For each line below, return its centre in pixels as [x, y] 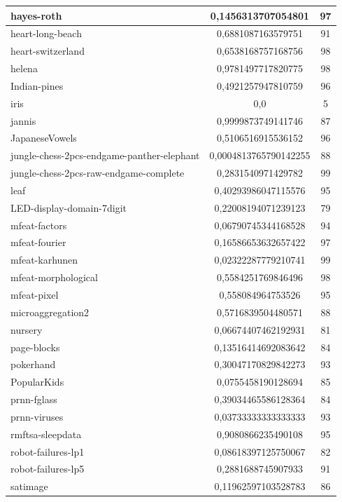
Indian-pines [37, 85]
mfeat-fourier [38, 242]
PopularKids [37, 382]
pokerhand [33, 364]
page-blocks [35, 347]
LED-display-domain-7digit [69, 207]
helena [24, 68]
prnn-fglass [34, 399]
